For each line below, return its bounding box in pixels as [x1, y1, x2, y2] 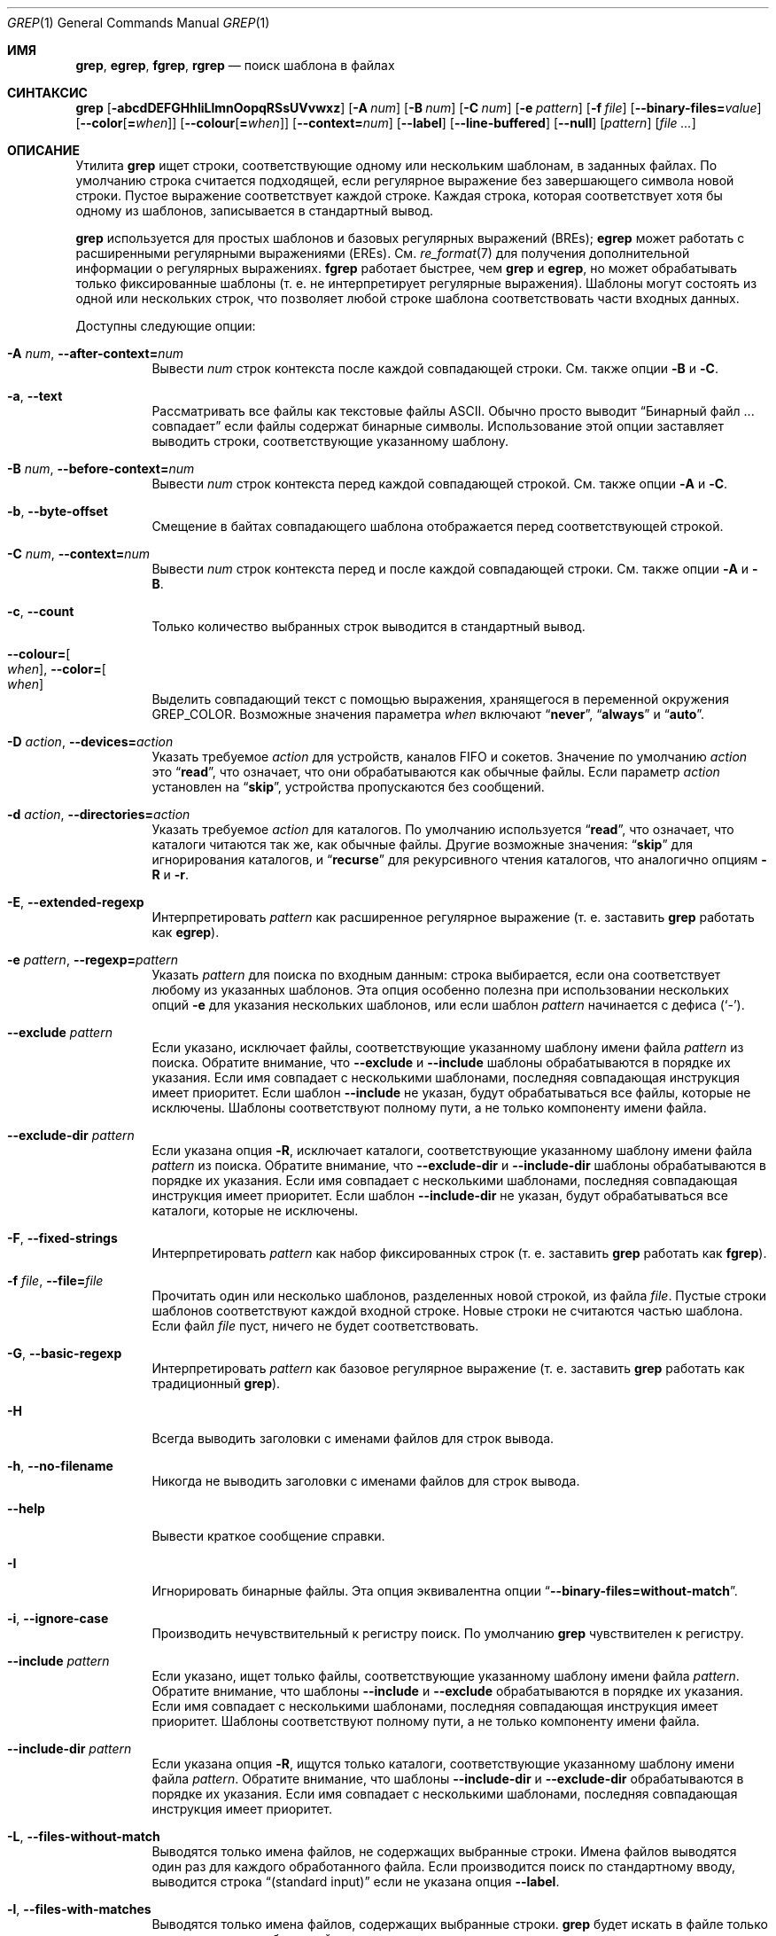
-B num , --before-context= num [7, 461, 195, 476]
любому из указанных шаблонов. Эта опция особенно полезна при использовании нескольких [151, 982, 729, 997]
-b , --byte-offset [7, 504, 108, 519]
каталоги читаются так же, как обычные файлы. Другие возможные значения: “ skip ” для [151, 837, 693, 852]
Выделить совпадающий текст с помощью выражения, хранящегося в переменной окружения [151, 691, 729, 706]
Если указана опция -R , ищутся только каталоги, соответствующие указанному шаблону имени [151, 1756, 735, 1771]
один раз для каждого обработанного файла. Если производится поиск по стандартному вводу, [151, 1859, 735, 1874]
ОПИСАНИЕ [7, 143, 80, 158]
